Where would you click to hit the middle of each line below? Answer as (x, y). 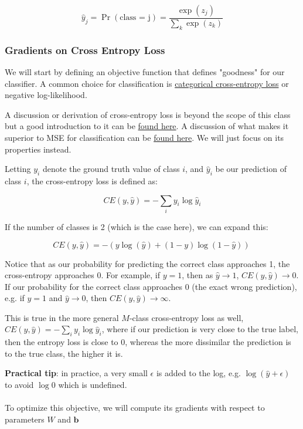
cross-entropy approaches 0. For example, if (83, 275)
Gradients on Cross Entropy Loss (85, 50)
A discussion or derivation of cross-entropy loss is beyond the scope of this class (148, 114)
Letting (18, 169)
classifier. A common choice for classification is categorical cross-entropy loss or (147, 83)
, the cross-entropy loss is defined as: (92, 181)
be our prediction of (251, 169)
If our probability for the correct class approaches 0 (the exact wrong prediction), (151, 286)
